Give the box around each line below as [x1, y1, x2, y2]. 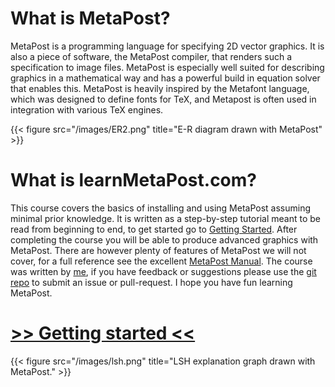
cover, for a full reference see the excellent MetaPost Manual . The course [10, 255, 313, 267]
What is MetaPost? [10, 7, 171, 30]
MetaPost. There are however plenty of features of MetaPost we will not [10, 244, 307, 256]
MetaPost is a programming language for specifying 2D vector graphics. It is [10, 40, 325, 52]
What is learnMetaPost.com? [10, 169, 258, 192]
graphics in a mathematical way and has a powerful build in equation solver [10, 72, 321, 84]
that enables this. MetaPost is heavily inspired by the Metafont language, [10, 82, 310, 94]
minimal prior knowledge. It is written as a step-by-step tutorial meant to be [10, 212, 321, 224]
